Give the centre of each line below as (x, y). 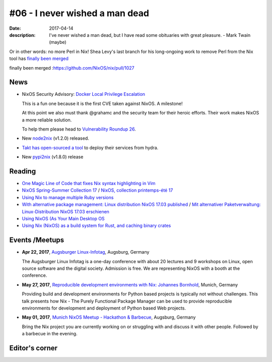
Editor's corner (33, 348)
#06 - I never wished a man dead (79, 13)
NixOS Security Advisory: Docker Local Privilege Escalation (84, 94)
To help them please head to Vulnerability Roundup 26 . (79, 129)
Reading (23, 171)
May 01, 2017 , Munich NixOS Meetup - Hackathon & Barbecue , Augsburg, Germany (109, 317)
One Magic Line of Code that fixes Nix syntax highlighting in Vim (89, 184)
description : (22, 35)
